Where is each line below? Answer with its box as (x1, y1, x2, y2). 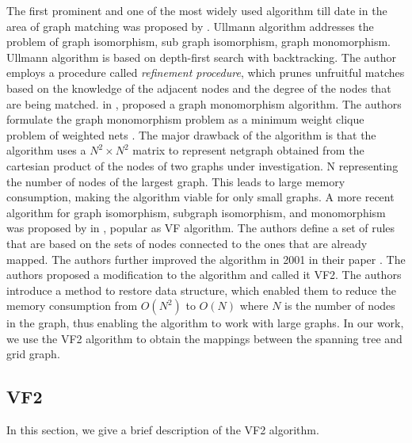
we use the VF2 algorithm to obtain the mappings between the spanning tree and (6, 330, 402, 346)
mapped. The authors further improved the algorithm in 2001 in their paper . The (6, 250, 406, 267)
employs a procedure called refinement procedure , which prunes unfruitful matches (6, 64, 405, 81)
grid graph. (6, 346, 60, 362)
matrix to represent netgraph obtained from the (132, 142, 364, 158)
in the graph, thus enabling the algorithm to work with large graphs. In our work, (6, 315, 404, 331)
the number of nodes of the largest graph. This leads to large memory (6, 173, 345, 189)
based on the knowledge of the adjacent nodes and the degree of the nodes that (6, 79, 391, 96)
